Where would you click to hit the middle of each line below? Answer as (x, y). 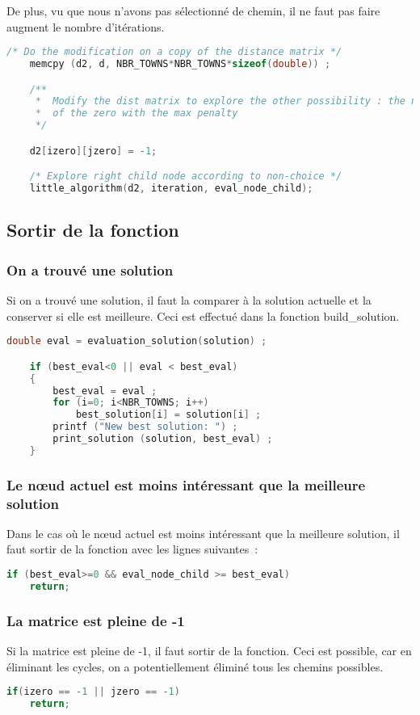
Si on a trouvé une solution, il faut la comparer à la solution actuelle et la (189, 300)
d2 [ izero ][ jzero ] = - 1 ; (93, 151)
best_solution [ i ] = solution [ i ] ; (168, 415)
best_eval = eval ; (105, 391)
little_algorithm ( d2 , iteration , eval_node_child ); (171, 189)
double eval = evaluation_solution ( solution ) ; (137, 341)
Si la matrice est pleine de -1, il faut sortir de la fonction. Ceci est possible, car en (209, 651)
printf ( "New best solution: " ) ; (145, 427)
